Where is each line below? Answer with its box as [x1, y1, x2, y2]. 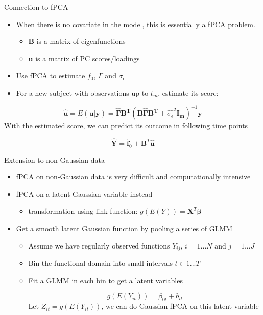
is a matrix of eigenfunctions [36, 36, 126, 47]
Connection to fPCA [4, 2, 68, 12]
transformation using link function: [28, 206, 138, 216]
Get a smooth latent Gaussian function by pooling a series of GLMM [16, 223, 233, 234]
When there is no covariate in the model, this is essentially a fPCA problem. [16, 18, 255, 29]
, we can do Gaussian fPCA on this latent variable [101, 301, 259, 311]
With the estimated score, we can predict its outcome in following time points [4, 120, 248, 131]
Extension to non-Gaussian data [4, 154, 105, 165]
